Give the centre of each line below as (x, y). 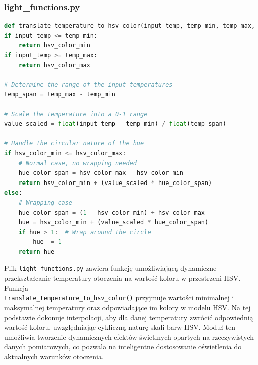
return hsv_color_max (54, 65)
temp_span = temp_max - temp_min (60, 95)
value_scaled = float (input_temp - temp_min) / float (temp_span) (115, 124)
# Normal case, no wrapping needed (77, 163)
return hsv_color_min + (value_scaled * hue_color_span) (115, 183)
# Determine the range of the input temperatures (88, 84)
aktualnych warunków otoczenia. (54, 356)
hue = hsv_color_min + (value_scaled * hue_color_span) (113, 222)
